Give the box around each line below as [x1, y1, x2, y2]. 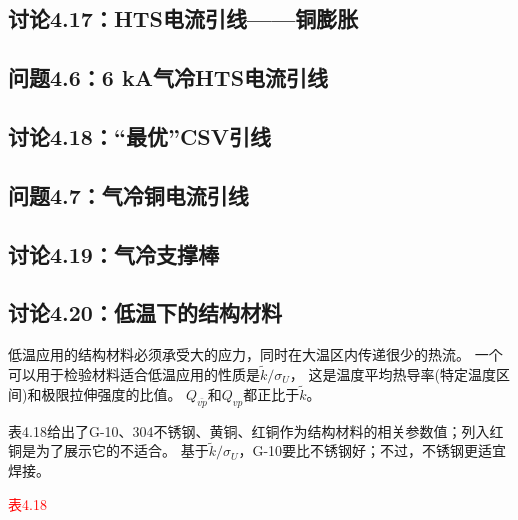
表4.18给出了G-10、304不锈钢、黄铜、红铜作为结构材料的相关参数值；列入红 [8, 420, 504, 441]
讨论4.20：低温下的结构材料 [8, 297, 282, 328]
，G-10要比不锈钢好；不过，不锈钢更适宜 [238, 440, 507, 461]
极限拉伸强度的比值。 [41, 383, 182, 404]
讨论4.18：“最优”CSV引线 [8, 120, 272, 151]
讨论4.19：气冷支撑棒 [8, 238, 219, 269]
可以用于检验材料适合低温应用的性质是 [8, 363, 260, 384]
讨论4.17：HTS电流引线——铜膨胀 [8, 3, 359, 34]
